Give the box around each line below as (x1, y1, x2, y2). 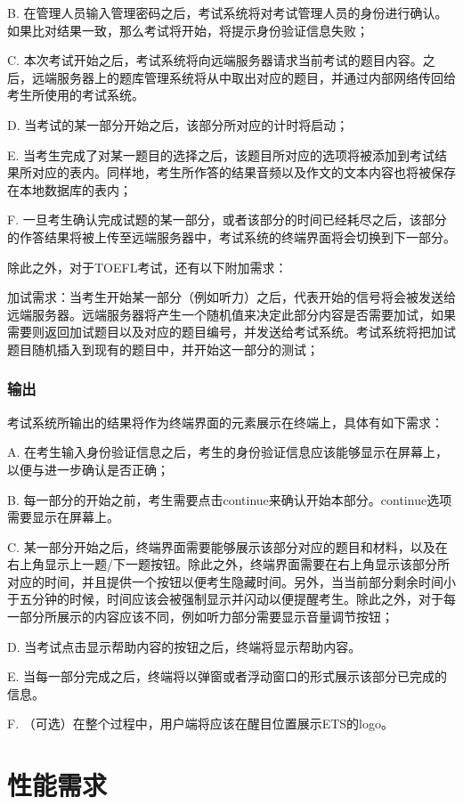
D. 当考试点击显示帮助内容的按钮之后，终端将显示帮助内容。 (7, 637, 361, 655)
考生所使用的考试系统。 (7, 85, 144, 104)
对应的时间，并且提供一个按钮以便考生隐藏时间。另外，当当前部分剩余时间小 (7, 572, 456, 590)
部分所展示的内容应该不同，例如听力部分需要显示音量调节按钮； (19, 607, 394, 626)
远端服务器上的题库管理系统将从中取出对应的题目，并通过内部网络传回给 (31, 68, 456, 86)
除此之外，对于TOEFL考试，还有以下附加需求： (7, 257, 288, 276)
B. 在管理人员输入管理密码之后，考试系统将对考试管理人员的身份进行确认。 (7, 4, 448, 21)
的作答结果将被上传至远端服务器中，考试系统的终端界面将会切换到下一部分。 (7, 227, 456, 246)
